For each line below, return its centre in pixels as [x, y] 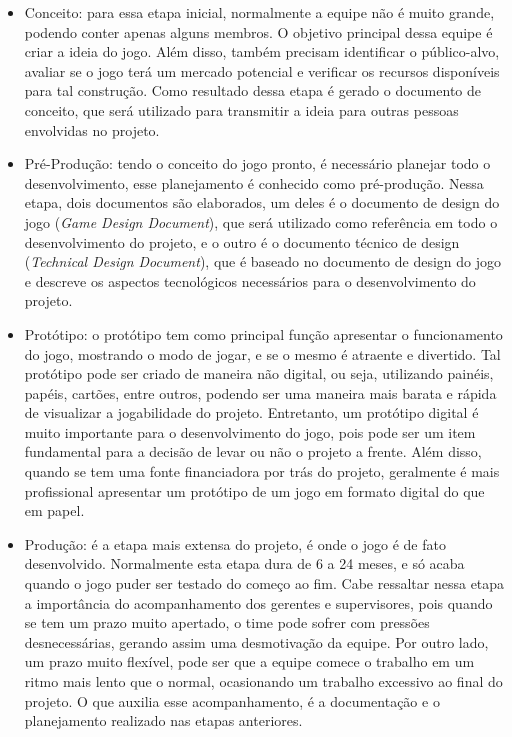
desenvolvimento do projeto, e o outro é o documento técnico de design [242, 241]
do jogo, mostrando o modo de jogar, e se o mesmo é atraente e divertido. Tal [262, 353]
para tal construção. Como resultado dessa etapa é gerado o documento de [252, 90]
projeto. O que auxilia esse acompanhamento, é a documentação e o [232, 700]
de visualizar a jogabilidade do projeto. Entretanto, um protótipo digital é [251, 412]
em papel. [54, 510]
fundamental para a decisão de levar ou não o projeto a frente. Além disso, [253, 451]
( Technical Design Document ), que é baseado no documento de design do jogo [263, 261]
